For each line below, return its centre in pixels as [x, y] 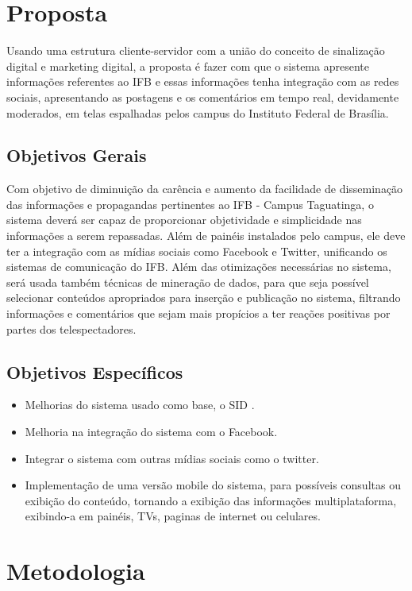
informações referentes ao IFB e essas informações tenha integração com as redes [203, 81]
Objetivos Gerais [77, 155]
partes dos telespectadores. [71, 328]
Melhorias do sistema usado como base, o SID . [140, 405]
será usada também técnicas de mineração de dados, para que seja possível [188, 282]
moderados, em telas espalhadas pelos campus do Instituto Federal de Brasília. [198, 112]
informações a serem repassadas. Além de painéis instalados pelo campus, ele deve [206, 236]
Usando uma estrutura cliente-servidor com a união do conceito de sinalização [196, 50]
